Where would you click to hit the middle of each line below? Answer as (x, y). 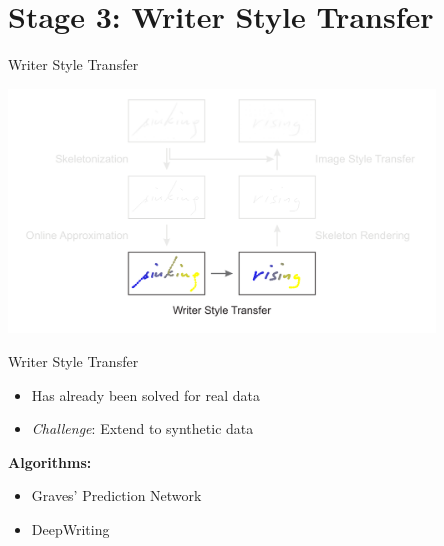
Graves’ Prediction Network (116, 495)
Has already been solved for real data (145, 394)
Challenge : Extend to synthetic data (142, 428)
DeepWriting (70, 529)
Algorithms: (50, 461)
